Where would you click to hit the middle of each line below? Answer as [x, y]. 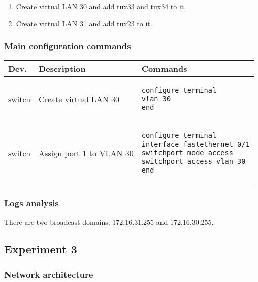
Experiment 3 [41, 249]
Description [62, 69]
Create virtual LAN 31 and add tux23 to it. [84, 23]
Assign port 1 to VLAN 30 [86, 153]
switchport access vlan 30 [193, 162]
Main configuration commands [68, 46]
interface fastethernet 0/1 [196, 144]
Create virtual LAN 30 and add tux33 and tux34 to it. [101, 6]
